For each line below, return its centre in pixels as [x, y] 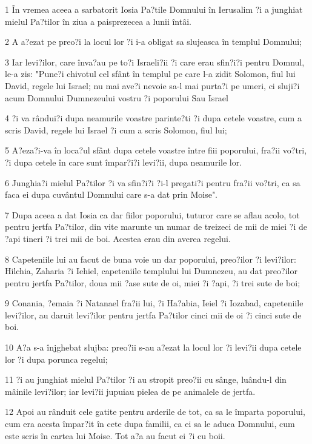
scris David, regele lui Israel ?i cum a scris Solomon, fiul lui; [116, 129]
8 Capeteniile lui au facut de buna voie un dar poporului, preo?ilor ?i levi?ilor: [151, 259]
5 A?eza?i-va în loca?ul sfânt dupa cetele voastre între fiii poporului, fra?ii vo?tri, [156, 150]
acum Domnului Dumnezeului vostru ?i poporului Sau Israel [117, 97]
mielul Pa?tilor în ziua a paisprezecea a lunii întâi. [98, 21]
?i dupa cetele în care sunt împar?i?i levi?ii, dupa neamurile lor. [124, 162]
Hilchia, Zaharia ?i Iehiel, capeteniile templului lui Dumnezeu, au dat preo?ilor [151, 271]
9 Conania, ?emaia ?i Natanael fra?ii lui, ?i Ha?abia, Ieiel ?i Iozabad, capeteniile [154, 303]
